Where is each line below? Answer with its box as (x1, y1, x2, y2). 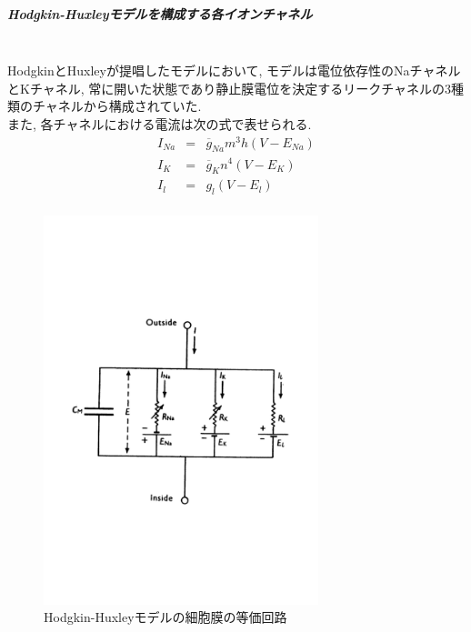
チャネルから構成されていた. (32, 96, 202, 115)
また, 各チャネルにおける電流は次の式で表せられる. (7, 114, 312, 133)
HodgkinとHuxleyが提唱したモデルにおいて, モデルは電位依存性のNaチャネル (7, 61, 461, 80)
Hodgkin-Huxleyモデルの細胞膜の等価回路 (44, 607, 287, 627)
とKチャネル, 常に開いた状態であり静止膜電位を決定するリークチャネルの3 (7, 78, 452, 97)
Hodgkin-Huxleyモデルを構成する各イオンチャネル (7, 4, 313, 23)
